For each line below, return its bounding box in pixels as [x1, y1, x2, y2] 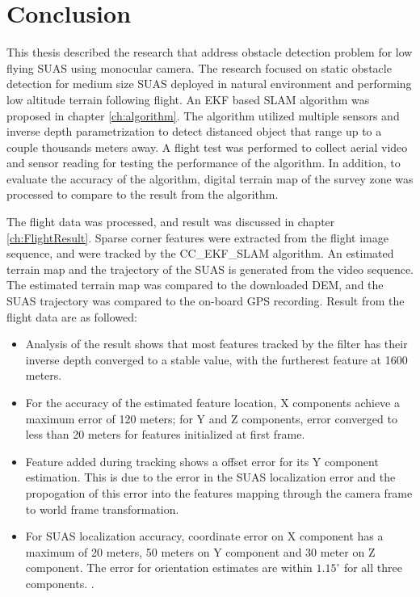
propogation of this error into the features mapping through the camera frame [25, 484, 413, 501]
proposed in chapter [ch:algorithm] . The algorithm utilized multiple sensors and [6, 107, 400, 124]
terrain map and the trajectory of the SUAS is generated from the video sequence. [6, 260, 414, 277]
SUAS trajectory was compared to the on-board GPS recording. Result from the [6, 292, 405, 309]
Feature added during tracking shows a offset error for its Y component [25, 452, 379, 469]
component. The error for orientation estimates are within [25, 559, 313, 576]
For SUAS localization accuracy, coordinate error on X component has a [25, 528, 384, 544]
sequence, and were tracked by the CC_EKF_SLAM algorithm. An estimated [6, 245, 394, 262]
